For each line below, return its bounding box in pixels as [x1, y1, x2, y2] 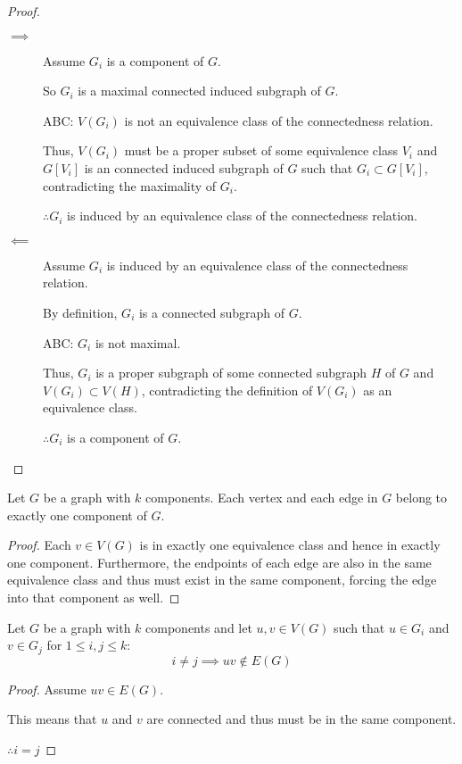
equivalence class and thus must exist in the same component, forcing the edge [7, 570, 437, 589]
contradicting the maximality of [43, 176, 217, 195]
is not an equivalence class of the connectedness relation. [124, 111, 433, 129]
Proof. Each [7, 536, 71, 554]
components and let [145, 618, 252, 636]
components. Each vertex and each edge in [145, 488, 378, 507]
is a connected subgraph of [138, 303, 285, 321]
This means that [7, 710, 97, 728]
